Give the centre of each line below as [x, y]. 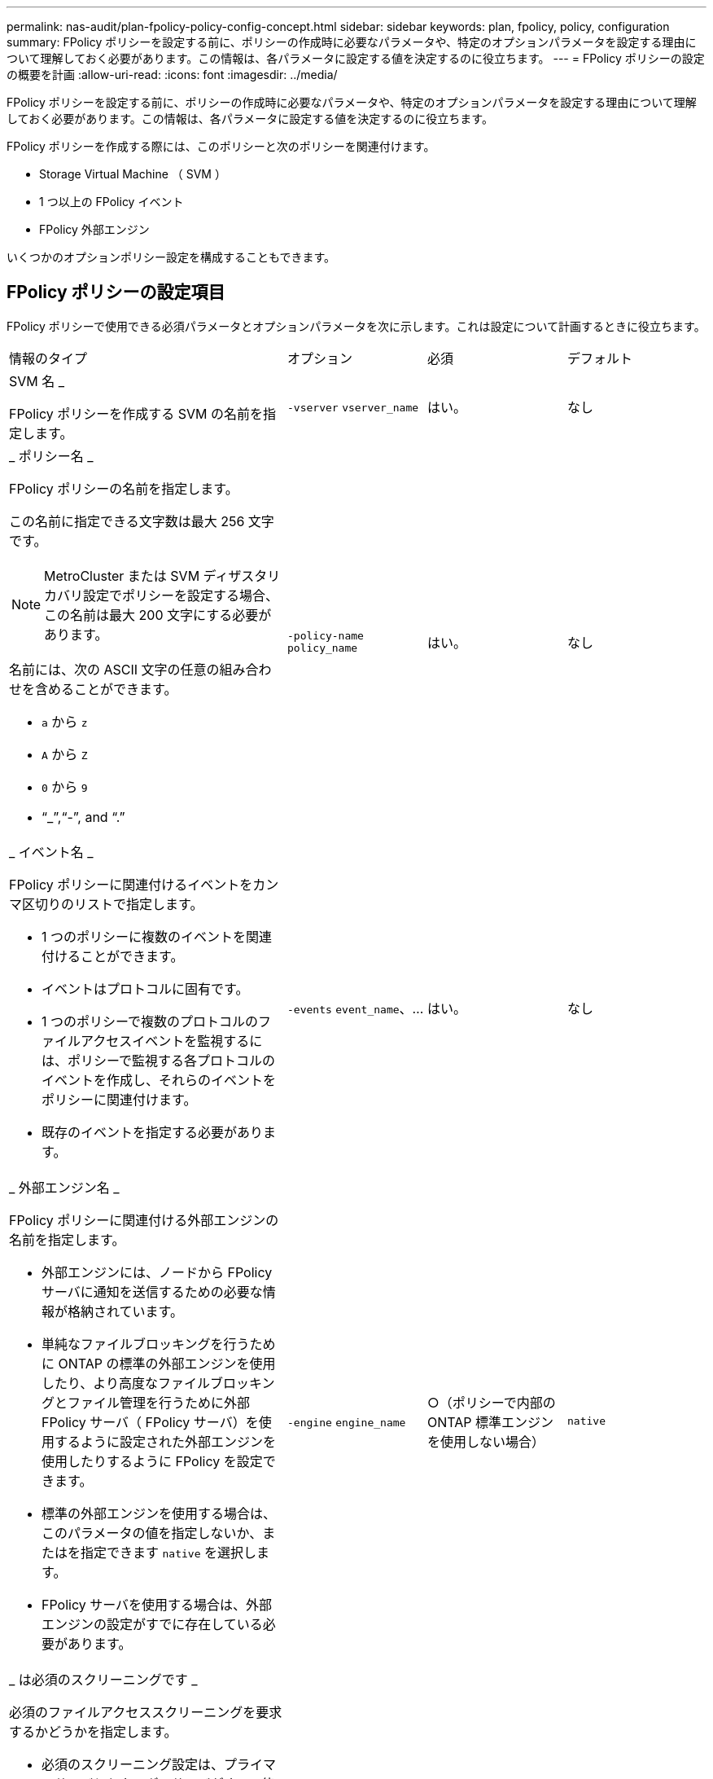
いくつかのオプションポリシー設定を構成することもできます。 [171, 257]
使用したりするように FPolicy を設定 [152, 1461]
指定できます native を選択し [168, 1552]
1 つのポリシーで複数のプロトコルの [150, 1021]
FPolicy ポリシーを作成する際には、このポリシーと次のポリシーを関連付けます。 [221, 146]
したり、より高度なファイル [126, 1383]
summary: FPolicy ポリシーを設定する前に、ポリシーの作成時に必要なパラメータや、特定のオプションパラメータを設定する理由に [352, 42]
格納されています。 [125, 1311]
